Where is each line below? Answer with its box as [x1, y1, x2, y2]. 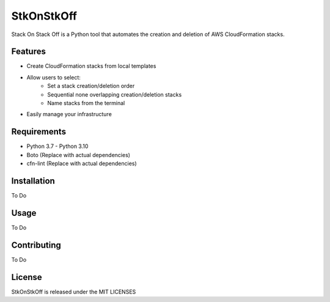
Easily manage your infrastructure [26, 111, 112, 118]
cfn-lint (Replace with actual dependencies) [26, 160, 137, 168]
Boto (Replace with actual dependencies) [26, 151, 131, 158]
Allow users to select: [26, 73, 81, 81]
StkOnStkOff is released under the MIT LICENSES [11, 288, 136, 295]
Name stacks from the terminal [47, 100, 125, 107]
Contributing [11, 240, 61, 250]
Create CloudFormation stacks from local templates [26, 62, 156, 70]
